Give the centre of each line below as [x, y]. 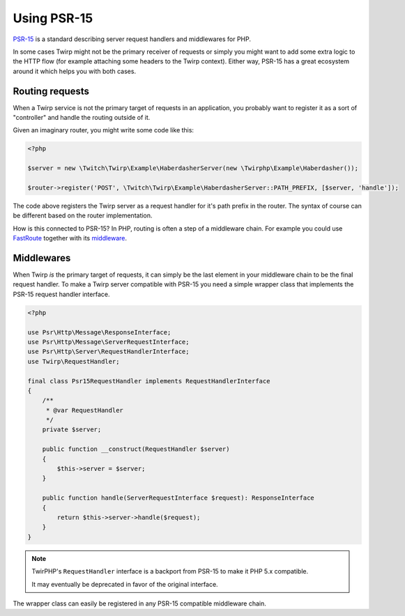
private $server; [72, 430]
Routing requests [51, 91]
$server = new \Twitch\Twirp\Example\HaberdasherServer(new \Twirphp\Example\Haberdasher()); [193, 168]
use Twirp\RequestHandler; [74, 361]
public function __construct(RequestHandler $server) [136, 449]
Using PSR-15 [53, 18]
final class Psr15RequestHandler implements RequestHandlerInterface [149, 381]
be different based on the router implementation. [83, 215]
